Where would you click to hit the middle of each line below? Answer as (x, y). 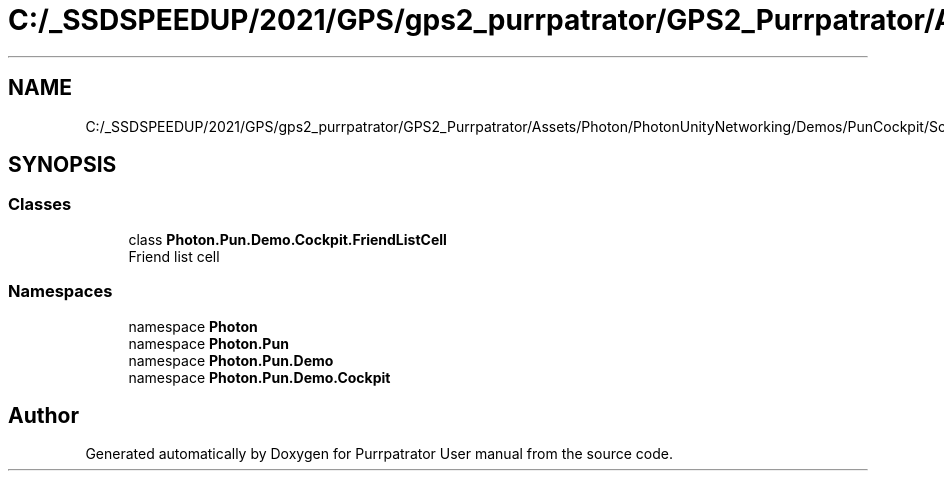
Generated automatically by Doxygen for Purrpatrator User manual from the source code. (379, 454)
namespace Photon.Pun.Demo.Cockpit (259, 377)
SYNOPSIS (62, 165)
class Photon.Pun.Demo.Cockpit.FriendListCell (287, 239)
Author (43, 415)
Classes (40, 204)
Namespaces (60, 291)
